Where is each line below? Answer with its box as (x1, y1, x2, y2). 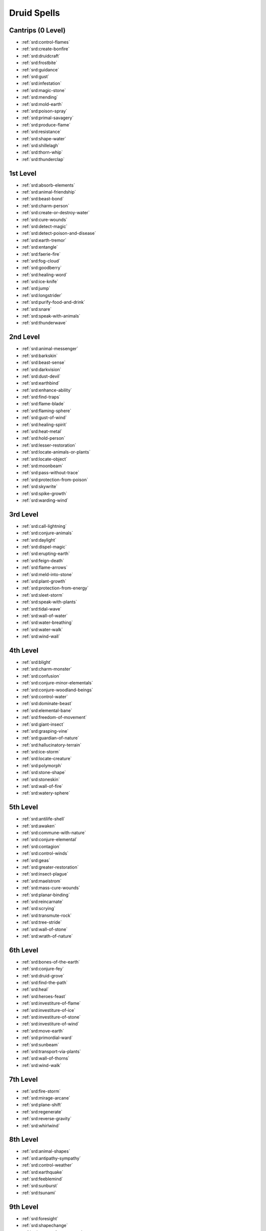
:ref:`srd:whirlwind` (21, 1123, 60, 1129)
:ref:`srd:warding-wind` (21, 497, 68, 503)
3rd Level (9, 510, 39, 518)
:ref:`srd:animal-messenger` (21, 346, 78, 352)
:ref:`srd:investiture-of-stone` (21, 1014, 81, 1020)
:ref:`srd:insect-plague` (21, 871, 68, 877)
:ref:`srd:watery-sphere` (21, 790, 70, 796)
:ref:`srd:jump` (21, 286, 51, 292)
